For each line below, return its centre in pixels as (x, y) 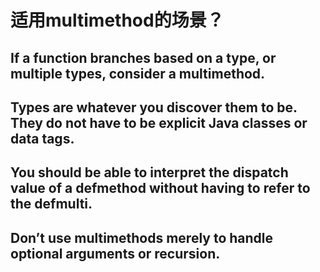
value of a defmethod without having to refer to (160, 188)
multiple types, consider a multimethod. (138, 73)
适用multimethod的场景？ (117, 20)
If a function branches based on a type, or (143, 57)
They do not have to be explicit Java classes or (159, 122)
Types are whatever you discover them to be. (154, 107)
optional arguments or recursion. (115, 253)
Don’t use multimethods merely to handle (142, 237)
